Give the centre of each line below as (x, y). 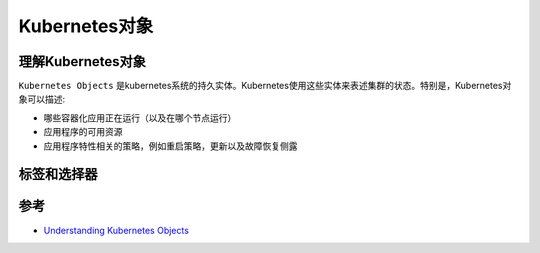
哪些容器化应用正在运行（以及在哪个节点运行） (140, 117)
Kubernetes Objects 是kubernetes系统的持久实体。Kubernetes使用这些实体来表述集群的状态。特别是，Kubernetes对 (265, 86)
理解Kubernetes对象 (82, 61)
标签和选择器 (58, 174)
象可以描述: (42, 99)
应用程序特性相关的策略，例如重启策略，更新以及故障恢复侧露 (170, 146)
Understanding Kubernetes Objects (116, 230)
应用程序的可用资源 (83, 132)
